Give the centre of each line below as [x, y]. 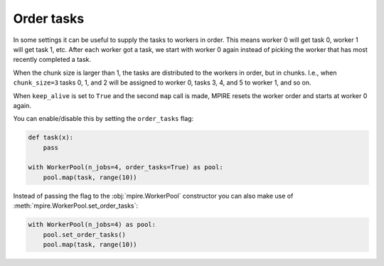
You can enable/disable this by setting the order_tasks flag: [103, 119]
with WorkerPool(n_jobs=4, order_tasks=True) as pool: [126, 167]
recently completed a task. [52, 60]
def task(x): [51, 138]
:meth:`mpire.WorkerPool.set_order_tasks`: [76, 206]
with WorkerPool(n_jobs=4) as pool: [92, 225]
